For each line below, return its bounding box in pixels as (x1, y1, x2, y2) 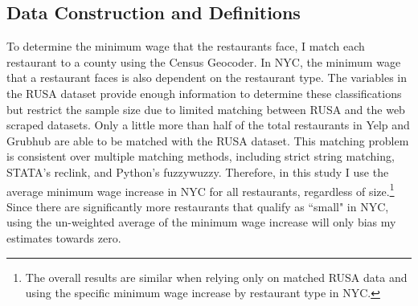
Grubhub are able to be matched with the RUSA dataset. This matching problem (6, 132, 409, 149)
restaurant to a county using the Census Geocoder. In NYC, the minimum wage (6, 53, 401, 70)
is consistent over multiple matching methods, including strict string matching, (6, 148, 395, 165)
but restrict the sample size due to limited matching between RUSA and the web (6, 100, 405, 117)
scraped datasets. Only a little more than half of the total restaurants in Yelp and (6, 116, 410, 133)
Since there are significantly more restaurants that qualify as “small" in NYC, (6, 198, 389, 214)
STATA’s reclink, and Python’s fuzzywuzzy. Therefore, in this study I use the (6, 163, 389, 180)
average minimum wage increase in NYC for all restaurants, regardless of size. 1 (6, 180, 395, 199)
